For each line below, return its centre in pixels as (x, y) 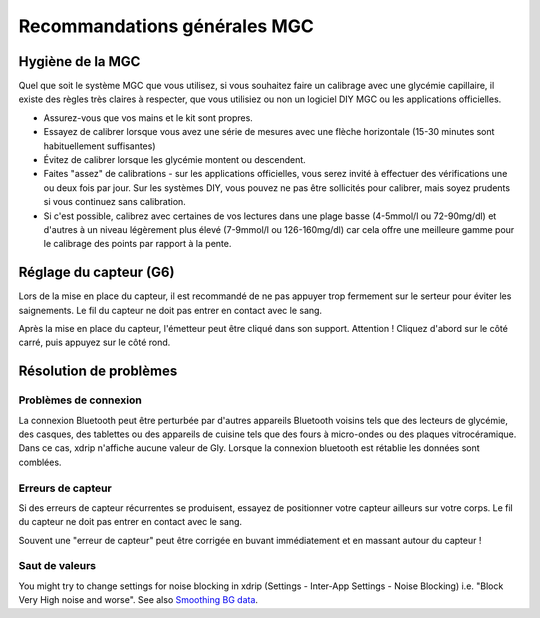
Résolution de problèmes (98, 371)
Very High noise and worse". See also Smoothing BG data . (138, 600)
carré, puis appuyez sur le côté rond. (94, 342)
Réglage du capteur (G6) (96, 272)
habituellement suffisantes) (99, 146)
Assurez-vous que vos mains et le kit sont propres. (148, 117)
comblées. (40, 462)
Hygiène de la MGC (79, 61)
